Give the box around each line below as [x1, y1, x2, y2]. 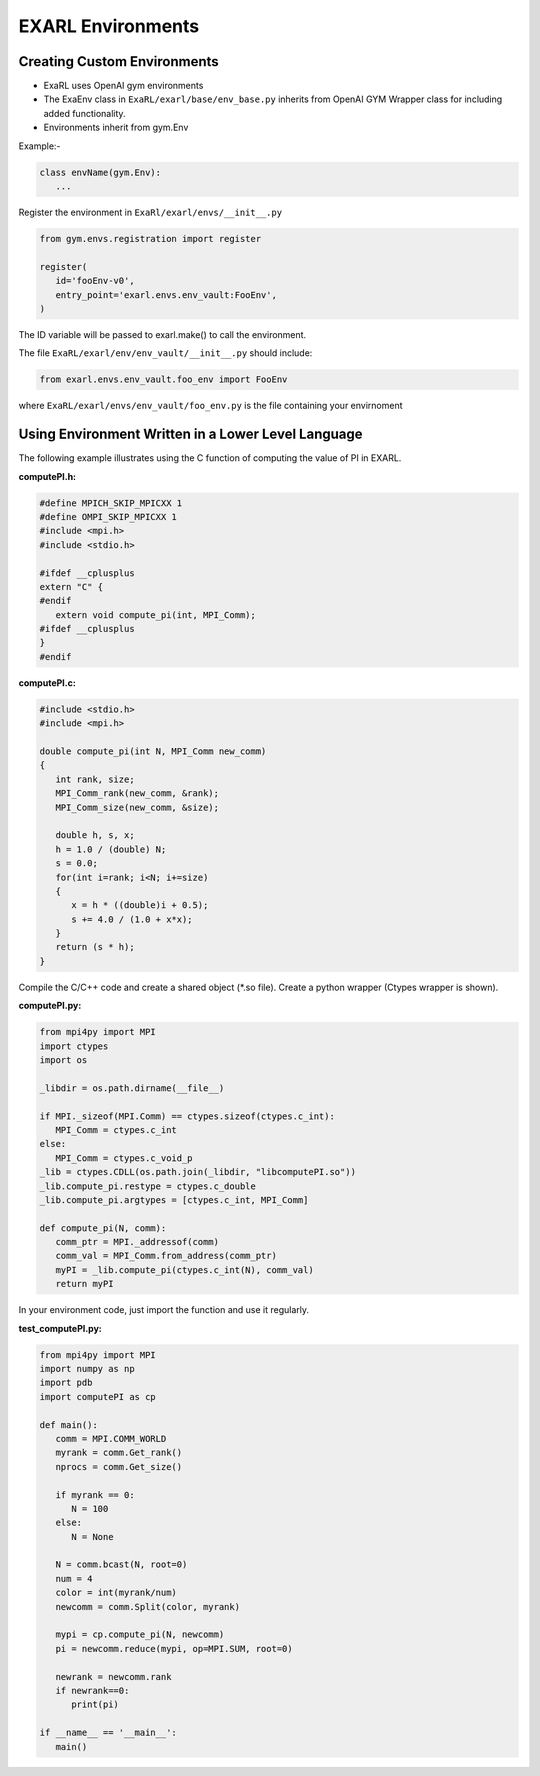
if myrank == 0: [55, 1489, 135, 1500]
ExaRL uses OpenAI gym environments [43, 80, 204, 92]
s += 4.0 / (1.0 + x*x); [71, 913, 194, 925]
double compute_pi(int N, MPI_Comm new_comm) [39, 745, 267, 757]
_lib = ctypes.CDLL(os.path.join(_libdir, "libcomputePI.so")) [39, 1166, 357, 1178]
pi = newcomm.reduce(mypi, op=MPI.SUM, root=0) [55, 1643, 294, 1654]
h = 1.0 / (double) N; [55, 843, 167, 855]
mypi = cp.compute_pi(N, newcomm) [55, 1629, 225, 1640]
